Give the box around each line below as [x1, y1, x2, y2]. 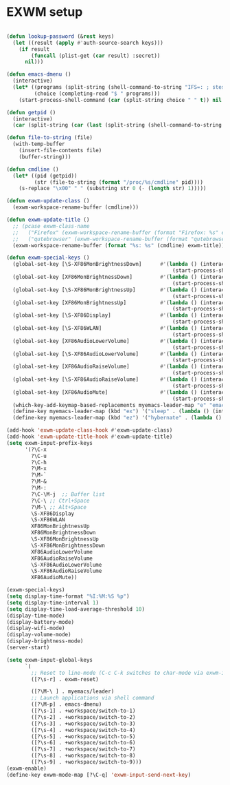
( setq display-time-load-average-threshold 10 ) [6, 605, 146, 613]
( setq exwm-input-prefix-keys [6, 439, 93, 446]
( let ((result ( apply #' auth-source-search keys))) [12, 39, 164, 46]
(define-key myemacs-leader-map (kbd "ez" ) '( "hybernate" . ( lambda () [12, 415, 222, 421]
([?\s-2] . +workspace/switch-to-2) [31, 713, 136, 720]
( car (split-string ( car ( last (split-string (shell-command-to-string [12, 122, 222, 129]
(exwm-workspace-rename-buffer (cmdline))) [12, 204, 139, 211]
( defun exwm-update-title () [6, 216, 90, 224]
